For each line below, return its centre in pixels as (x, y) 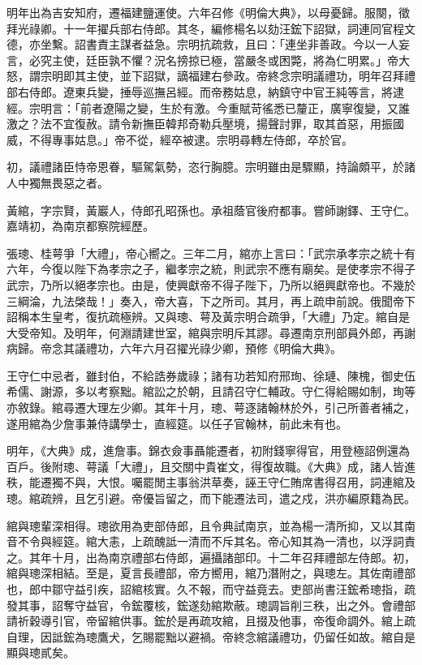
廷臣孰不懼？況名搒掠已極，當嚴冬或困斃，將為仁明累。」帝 (242, 60)
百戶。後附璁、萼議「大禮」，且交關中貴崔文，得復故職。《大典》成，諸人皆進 (211, 466)
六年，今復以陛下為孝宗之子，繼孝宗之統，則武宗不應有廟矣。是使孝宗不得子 (211, 269)
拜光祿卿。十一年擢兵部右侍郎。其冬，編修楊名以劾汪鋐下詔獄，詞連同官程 (205, 28)
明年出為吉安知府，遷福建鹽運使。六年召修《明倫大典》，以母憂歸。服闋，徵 (208, 12)
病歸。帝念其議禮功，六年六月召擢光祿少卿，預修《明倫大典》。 (174, 348)
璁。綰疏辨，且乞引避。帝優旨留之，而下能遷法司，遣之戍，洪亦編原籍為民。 (211, 498)
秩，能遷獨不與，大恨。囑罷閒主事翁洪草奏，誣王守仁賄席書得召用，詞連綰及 (211, 482)
